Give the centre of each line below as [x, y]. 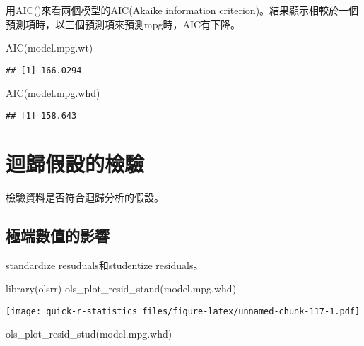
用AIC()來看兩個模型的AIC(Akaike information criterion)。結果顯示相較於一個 [182, 10]
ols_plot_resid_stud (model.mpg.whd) [89, 334]
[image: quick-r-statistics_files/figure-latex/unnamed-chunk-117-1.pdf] [183, 311]
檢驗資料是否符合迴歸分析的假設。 [85, 197]
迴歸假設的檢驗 [75, 163]
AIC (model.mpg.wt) [49, 48]
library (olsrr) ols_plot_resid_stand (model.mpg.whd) [121, 288]
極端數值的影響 [58, 235]
